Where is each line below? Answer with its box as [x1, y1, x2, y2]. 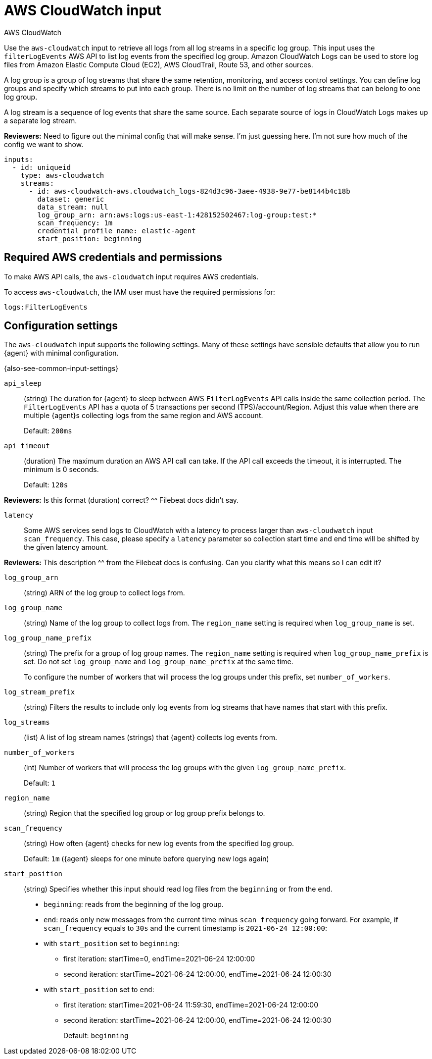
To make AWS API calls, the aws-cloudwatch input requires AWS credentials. [4, 272, 259, 281]
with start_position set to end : [44, 985, 154, 994]
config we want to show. [4, 140, 84, 149]
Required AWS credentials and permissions [4, 251, 222, 264]
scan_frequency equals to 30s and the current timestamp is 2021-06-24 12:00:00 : [44, 924, 327, 933]
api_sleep [4, 379, 42, 388]
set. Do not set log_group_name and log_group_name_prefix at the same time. [24, 657, 293, 666]
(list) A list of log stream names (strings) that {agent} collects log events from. [24, 733, 278, 742]
